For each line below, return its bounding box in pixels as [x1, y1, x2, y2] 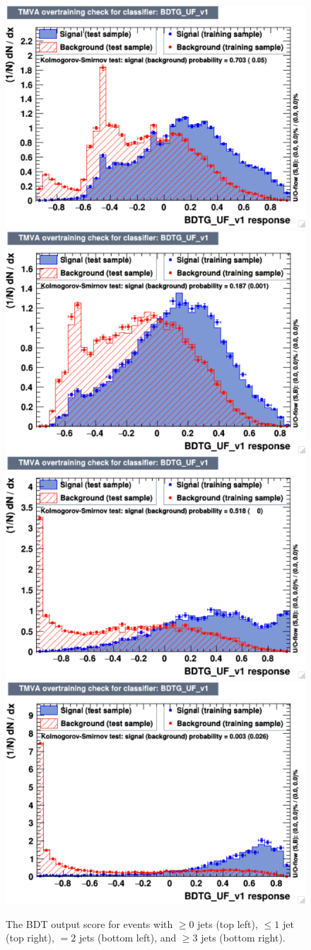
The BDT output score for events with [6, 916, 173, 931]
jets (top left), [197, 916, 258, 931]
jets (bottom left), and [78, 930, 177, 945]
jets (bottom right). [201, 930, 286, 945]
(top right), [6, 930, 54, 945]
